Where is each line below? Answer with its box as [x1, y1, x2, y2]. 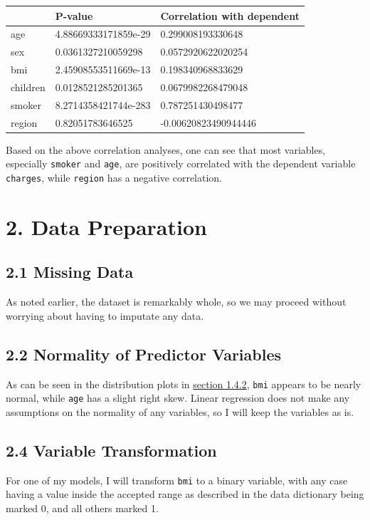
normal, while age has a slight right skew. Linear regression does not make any [6, 390, 350, 405]
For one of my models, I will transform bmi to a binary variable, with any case [6, 472, 348, 487]
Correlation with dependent [160, 8, 300, 23]
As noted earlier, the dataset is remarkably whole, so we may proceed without [6, 294, 347, 309]
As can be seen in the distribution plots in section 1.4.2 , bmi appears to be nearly [6, 376, 361, 391]
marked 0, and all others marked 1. [6, 500, 159, 515]
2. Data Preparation [6, 212, 207, 241]
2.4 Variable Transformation [6, 439, 217, 461]
